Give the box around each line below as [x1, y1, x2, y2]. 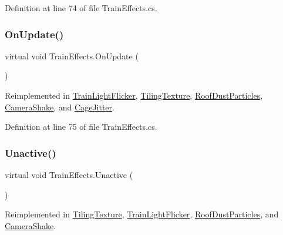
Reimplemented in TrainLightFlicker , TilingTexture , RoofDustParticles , [5, 89, 263, 101]
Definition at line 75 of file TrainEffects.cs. [5, 120, 157, 133]
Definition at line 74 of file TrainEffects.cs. [5, 2, 157, 14]
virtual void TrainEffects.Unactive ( [5, 169, 133, 180]
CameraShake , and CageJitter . [5, 100, 114, 113]
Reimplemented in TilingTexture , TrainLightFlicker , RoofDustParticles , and [5, 208, 279, 220]
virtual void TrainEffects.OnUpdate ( [5, 49, 139, 62]
